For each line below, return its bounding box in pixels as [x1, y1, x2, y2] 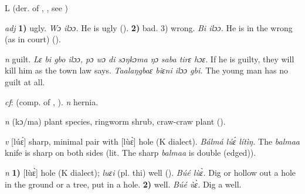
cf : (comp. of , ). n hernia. [5, 95, 99, 108]
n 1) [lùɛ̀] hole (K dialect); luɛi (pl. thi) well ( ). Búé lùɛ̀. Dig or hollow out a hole [5, 166, 296, 178]
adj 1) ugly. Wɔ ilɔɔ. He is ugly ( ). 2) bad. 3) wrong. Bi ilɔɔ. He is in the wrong [5, 21, 293, 34]
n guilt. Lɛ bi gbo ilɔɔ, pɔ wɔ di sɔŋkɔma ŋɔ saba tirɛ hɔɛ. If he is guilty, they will [5, 52, 294, 65]
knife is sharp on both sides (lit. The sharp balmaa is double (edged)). [5, 146, 256, 159]
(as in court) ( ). [5, 33, 61, 45]
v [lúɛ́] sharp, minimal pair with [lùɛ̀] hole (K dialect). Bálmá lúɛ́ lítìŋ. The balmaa [5, 135, 300, 147]
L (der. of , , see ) [5, 2, 69, 14]
